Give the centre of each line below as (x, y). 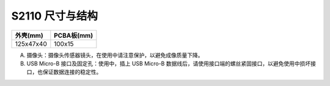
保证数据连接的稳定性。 (72, 72)
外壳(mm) (29, 35)
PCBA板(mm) (74, 35)
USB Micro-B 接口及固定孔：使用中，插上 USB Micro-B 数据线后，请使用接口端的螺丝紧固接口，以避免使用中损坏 (169, 63)
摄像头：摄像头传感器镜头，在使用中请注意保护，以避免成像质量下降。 (115, 55)
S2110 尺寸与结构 (54, 16)
